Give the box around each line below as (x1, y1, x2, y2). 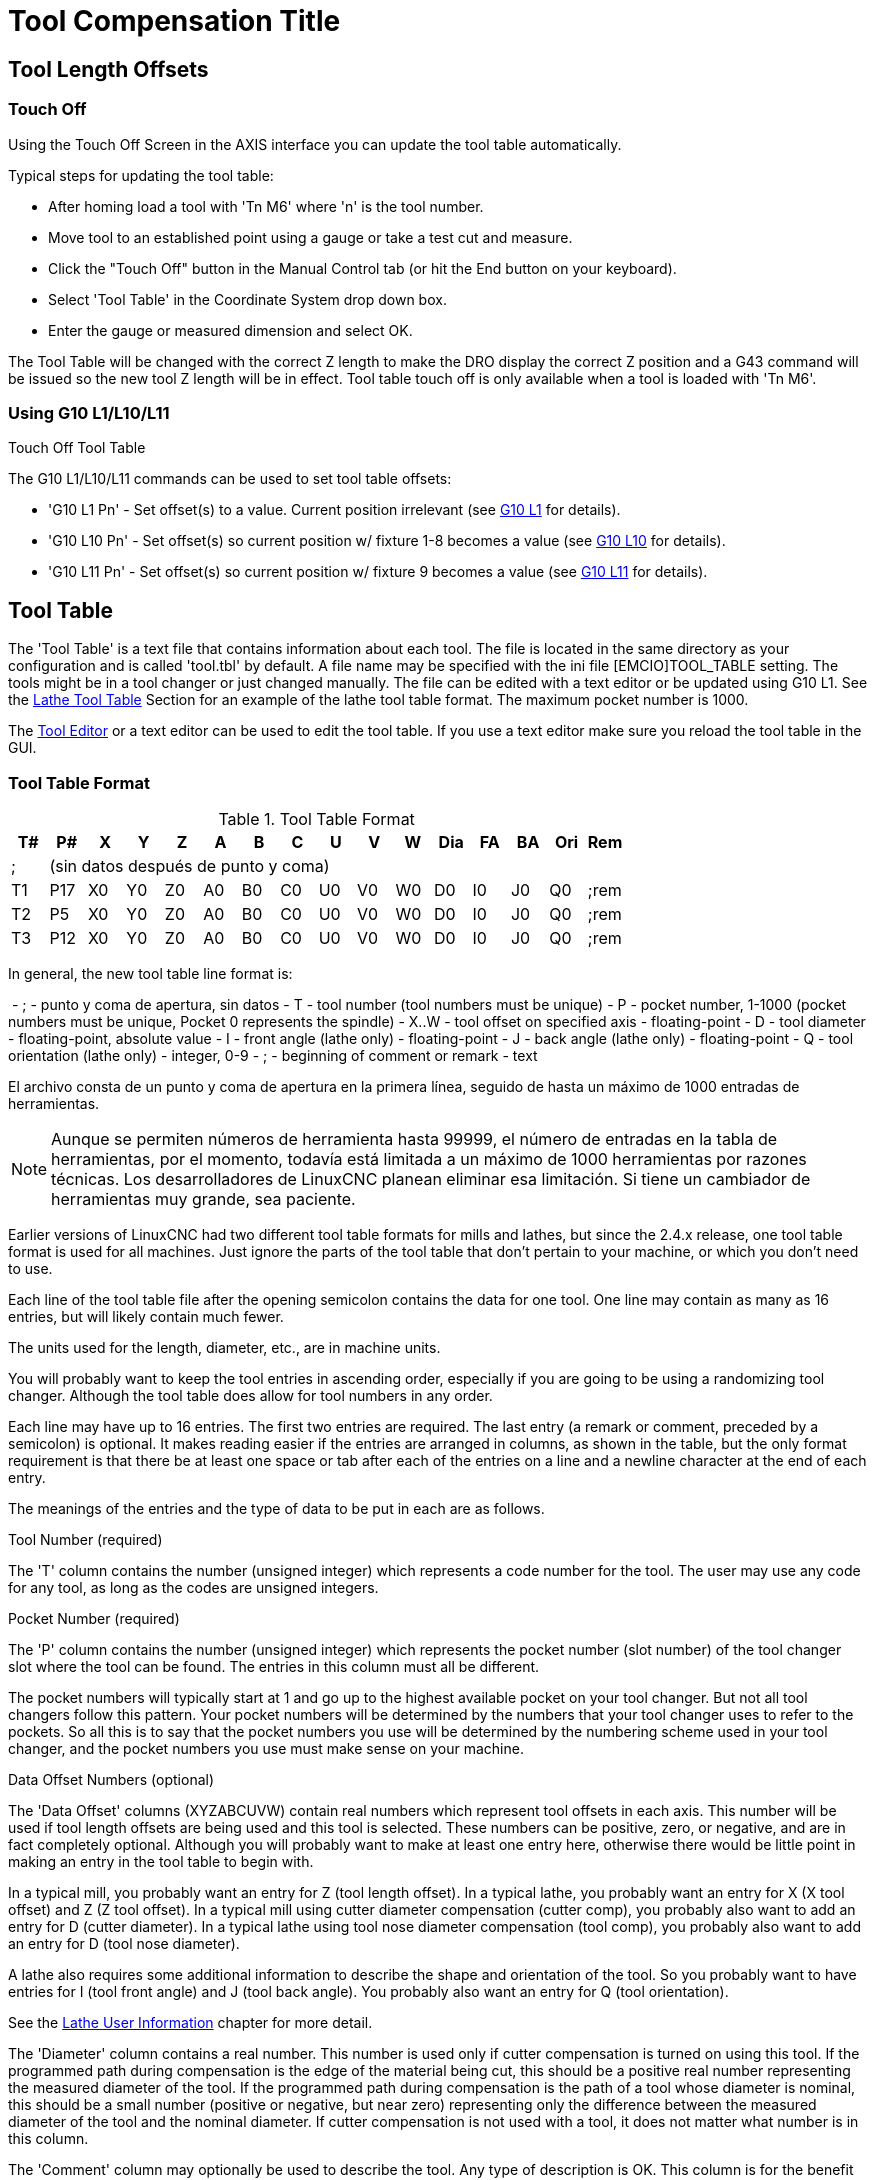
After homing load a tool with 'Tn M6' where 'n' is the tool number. (48, 197, 484, 215)
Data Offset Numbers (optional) (8, 1770, 215, 1788)
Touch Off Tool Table (8, 439, 146, 457)
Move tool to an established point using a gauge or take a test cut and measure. (48, 228, 573, 246)
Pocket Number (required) (8, 1609, 180, 1627)
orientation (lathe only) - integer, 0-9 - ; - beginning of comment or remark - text (8, 1046, 538, 1064)
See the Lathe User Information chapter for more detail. (8, 2013, 373, 2031)
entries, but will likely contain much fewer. (8, 1307, 284, 1325)
